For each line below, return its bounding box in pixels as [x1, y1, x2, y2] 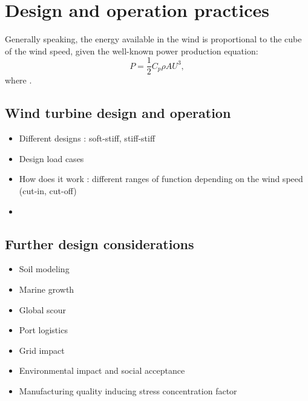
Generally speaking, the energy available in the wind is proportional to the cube [5, 33, 302, 45]
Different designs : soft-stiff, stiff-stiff [19, 132, 156, 145]
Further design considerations [5, 234, 194, 253]
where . [5, 74, 32, 86]
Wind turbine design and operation [5, 103, 231, 122]
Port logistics [19, 324, 68, 336]
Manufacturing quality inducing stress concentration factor [19, 384, 237, 397]
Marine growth [19, 282, 74, 295]
